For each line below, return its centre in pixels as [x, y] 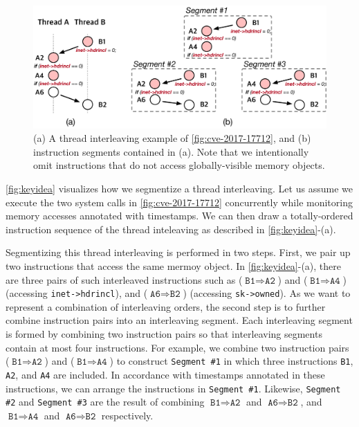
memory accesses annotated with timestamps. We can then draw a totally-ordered [179, 216]
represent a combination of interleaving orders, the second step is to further [166, 306]
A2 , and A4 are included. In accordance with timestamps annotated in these [165, 374]
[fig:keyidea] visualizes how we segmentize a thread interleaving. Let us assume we [179, 188]
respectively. [127, 415]
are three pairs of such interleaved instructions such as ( [124, 279]
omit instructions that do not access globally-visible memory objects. [179, 165]
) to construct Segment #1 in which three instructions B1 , [231, 361]
